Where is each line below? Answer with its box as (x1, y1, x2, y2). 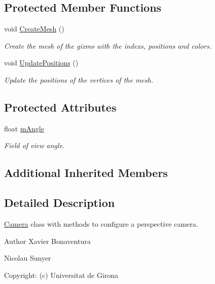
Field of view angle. (4, 140, 65, 151)
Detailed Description (4, 195, 115, 210)
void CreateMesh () (4, 23, 64, 34)
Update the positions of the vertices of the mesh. (4, 74, 153, 85)
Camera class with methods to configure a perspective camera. (4, 218, 198, 229)
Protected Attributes (4, 99, 117, 115)
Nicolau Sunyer (4, 253, 51, 263)
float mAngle (4, 123, 44, 133)
